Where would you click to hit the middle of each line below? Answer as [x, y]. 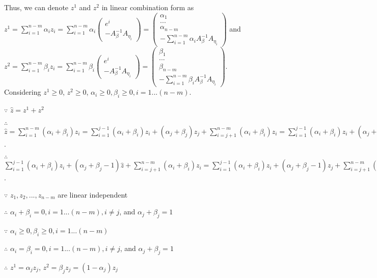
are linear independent [93, 194]
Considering [23, 92]
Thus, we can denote [36, 7]
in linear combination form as [148, 7]
